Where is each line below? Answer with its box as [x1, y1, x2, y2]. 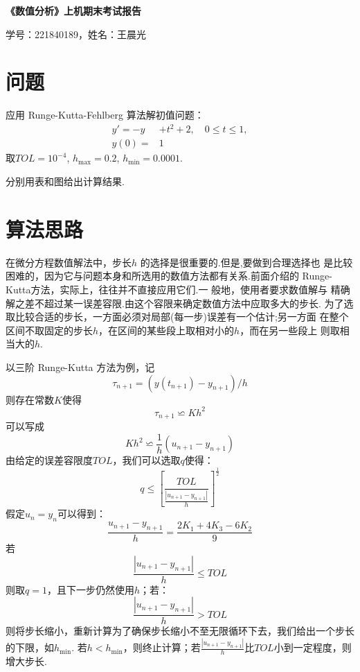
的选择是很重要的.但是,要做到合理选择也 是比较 [140, 255, 353, 269]
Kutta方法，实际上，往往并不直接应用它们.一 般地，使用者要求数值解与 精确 [6, 282, 350, 296]
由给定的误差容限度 [6, 453, 93, 467]
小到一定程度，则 [273, 640, 352, 655]
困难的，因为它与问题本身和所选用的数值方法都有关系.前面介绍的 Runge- [6, 268, 332, 283]
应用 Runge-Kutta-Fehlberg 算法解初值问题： [6, 107, 204, 122]
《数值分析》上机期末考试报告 [6, 3, 141, 17]
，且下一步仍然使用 [46, 582, 134, 596]
